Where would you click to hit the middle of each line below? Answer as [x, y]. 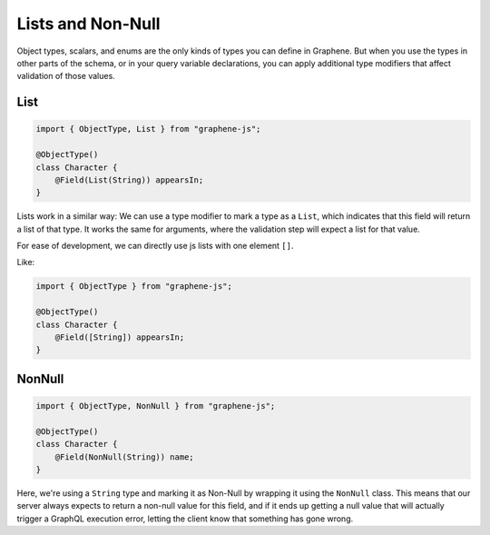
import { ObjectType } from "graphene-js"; [134, 287]
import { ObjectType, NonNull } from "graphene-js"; [156, 406]
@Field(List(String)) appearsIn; [129, 180]
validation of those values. [66, 76]
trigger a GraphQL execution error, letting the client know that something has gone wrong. [185, 519]
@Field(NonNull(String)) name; [124, 457]
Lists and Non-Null [88, 24]
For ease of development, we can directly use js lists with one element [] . [155, 246]
